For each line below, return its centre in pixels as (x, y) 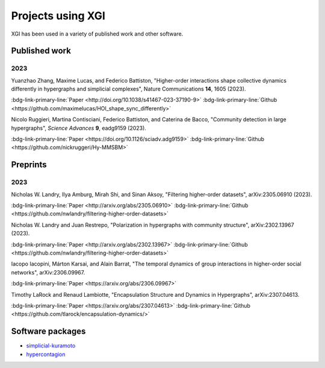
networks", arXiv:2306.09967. (48, 272)
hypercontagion (46, 354)
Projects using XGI (58, 16)
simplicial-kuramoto (51, 346)
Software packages (48, 332)
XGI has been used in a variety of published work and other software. (97, 34)
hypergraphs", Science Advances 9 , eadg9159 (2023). (79, 128)
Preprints (29, 165)
